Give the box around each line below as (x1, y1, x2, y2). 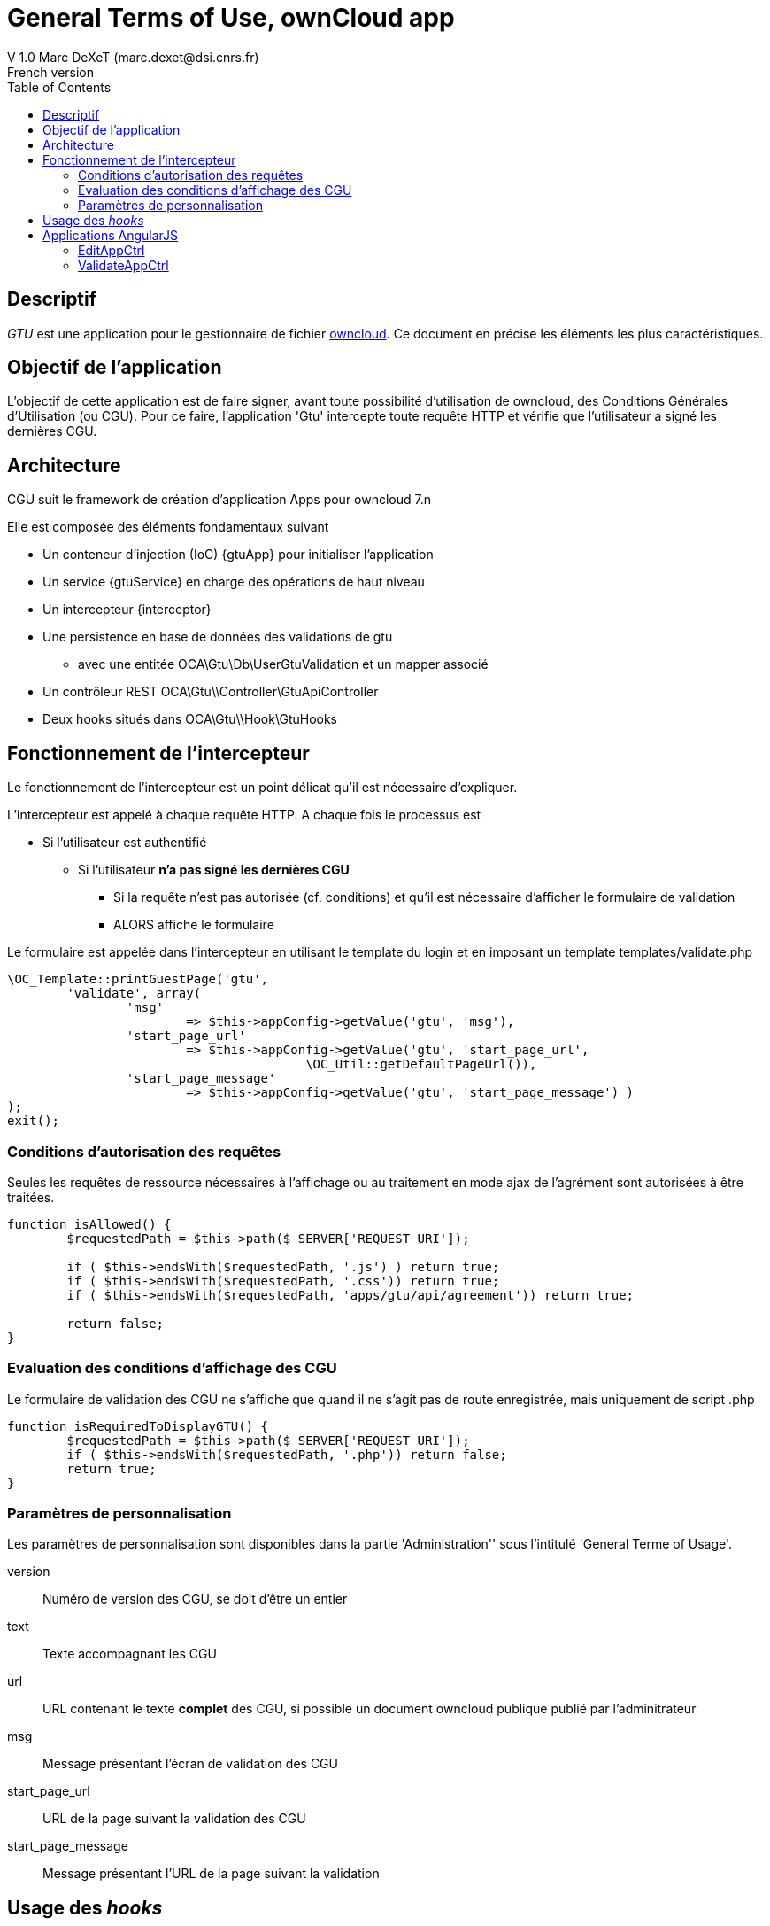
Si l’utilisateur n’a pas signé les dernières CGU (78, 862, 350, 878)
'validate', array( (66, 986, 202, 1001)
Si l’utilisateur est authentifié (42, 835, 207, 850)
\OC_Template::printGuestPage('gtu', (7, 972, 269, 987)
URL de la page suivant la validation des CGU (42, 1811, 306, 1827)
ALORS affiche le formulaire (113, 917, 274, 933)
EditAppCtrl (78, 242, 145, 258)
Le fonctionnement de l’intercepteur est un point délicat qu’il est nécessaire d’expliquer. (7, 780, 518, 796)
